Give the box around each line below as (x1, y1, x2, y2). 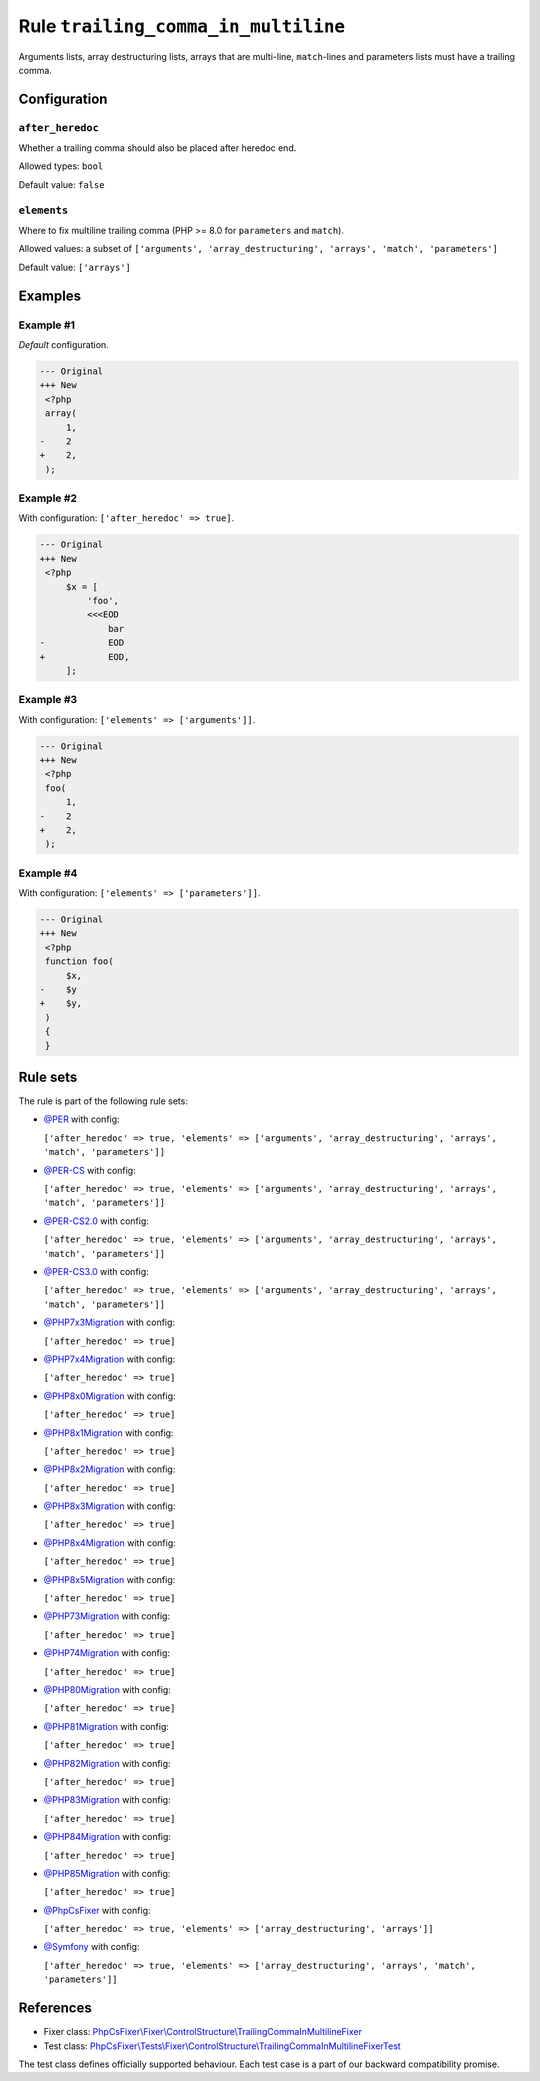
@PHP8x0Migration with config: (43, 1390, 176, 1402)
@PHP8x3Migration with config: (43, 1500, 176, 1512)
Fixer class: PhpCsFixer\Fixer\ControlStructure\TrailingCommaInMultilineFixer (43, 2026, 363, 2038)
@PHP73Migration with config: (43, 1610, 170, 1622)
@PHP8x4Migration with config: (43, 1536, 176, 1549)
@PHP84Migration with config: (43, 1831, 172, 1843)
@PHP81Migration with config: (43, 1720, 169, 1732)
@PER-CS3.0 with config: (43, 1266, 149, 1277)
